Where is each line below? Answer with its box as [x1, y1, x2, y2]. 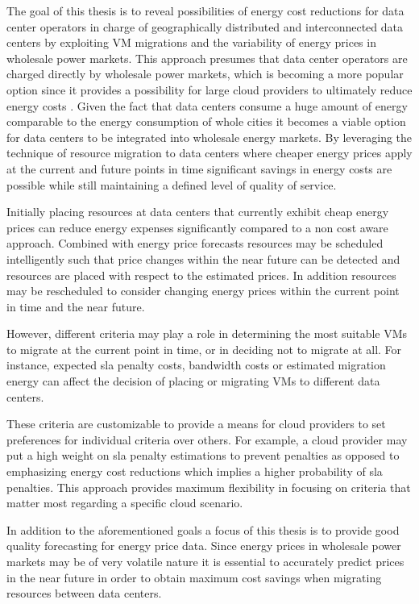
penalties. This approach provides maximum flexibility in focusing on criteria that [6, 478, 411, 495]
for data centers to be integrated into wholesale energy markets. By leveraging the [6, 128, 413, 145]
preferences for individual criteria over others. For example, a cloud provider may [6, 431, 408, 448]
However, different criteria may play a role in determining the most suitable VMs [6, 325, 408, 342]
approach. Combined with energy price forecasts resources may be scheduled [6, 235, 384, 252]
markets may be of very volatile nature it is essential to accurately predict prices [6, 553, 404, 569]
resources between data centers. [6, 585, 162, 602]
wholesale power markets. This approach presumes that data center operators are [6, 49, 408, 66]
